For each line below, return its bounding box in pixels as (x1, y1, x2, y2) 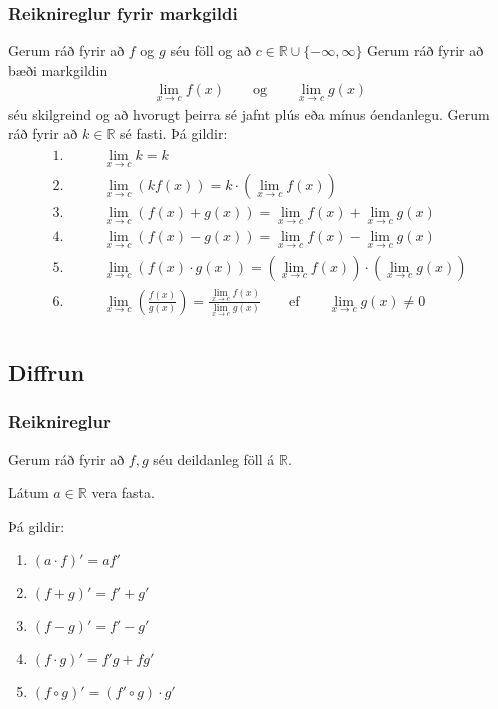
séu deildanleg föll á (153, 448, 275, 469)
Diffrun (8, 356, 85, 387)
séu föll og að (170, 40, 251, 61)
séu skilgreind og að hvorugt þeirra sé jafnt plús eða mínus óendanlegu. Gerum (8, 103, 490, 124)
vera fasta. (91, 482, 155, 503)
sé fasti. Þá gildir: (120, 123, 228, 144)
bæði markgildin (8, 59, 108, 80)
